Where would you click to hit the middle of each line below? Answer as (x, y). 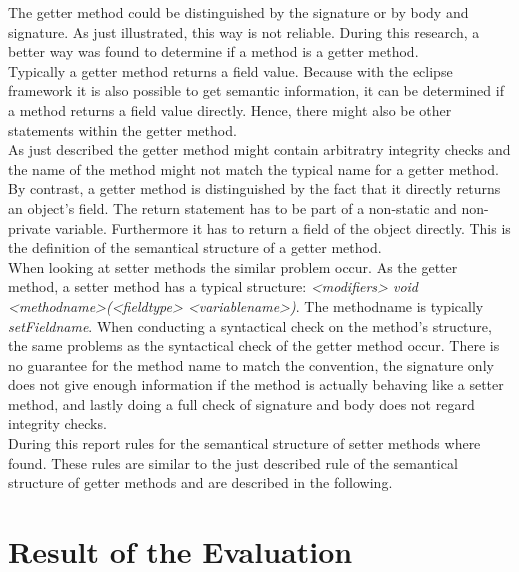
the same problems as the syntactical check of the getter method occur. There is (254, 345)
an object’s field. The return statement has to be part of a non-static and (232, 207)
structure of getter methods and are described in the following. (200, 482)
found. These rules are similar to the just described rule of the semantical (233, 462)
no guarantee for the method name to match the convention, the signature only (251, 364)
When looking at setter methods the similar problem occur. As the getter (233, 266)
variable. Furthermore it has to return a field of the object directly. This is (283, 227)
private (29, 227)
